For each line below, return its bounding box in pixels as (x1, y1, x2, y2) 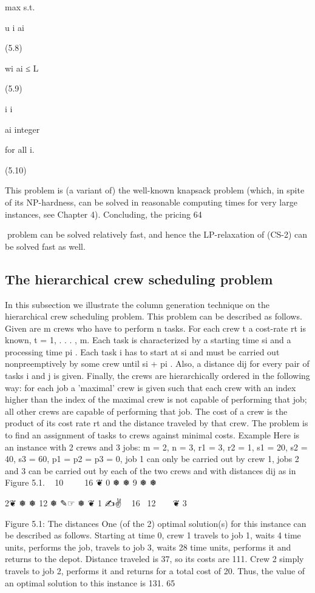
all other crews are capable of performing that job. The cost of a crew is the (5, 404, 288, 417)
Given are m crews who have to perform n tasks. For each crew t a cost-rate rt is (5, 321, 306, 334)
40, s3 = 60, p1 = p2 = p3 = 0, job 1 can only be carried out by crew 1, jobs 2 (5, 452, 299, 465)
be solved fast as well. (5, 240, 86, 252)
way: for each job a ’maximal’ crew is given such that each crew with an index (5, 381, 296, 394)
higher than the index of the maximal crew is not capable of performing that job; (5, 393, 307, 406)
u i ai (5, 21, 24, 33)
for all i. (5, 143, 35, 156)
